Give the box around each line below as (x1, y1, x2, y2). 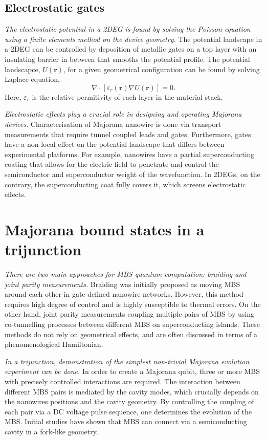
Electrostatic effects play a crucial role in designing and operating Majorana (5, 108, 242, 119)
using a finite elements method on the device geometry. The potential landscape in (5, 33, 262, 44)
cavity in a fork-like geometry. (5, 426, 98, 436)
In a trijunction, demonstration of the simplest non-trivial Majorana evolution (5, 356, 250, 366)
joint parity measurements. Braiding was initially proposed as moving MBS (5, 278, 240, 289)
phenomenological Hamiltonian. (5, 339, 103, 349)
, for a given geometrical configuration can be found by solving (63, 63, 260, 74)
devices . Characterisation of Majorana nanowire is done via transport (5, 118, 221, 129)
